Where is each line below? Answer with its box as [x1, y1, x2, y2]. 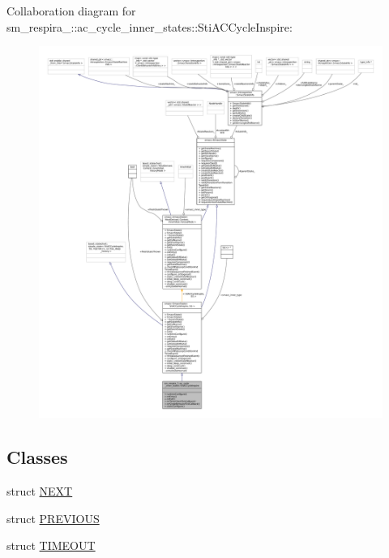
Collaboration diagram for [6, 2, 136, 19]
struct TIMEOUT [6, 537, 96, 554]
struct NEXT [6, 482, 73, 499]
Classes [6, 444, 68, 470]
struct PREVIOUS [6, 509, 100, 526]
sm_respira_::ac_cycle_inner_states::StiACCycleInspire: [6, 18, 293, 35]
